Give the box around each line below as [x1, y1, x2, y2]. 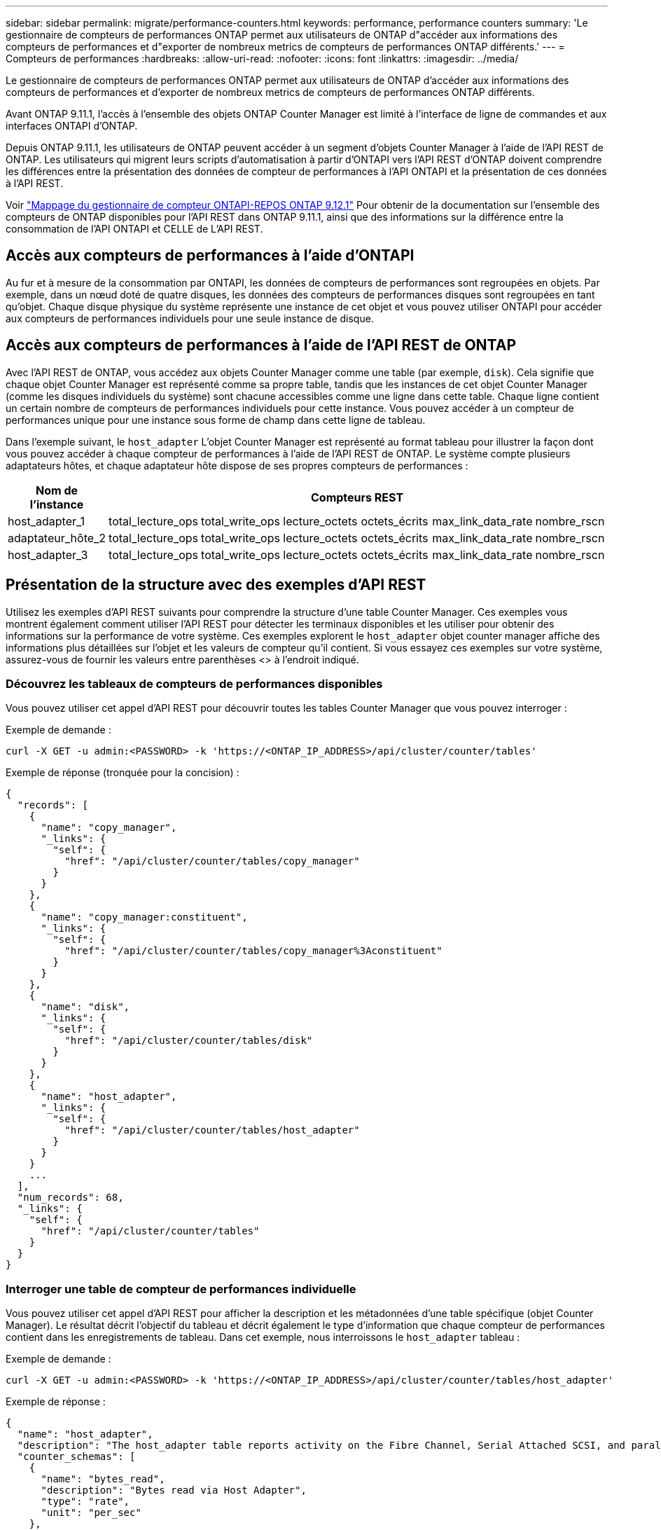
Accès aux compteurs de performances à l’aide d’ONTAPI [6, 247, 415, 265]
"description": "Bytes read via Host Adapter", [41, 1484, 307, 1496]
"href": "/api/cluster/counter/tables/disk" [64, 1035, 313, 1047]
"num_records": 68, [17, 1192, 124, 1204]
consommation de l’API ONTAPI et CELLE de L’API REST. [6, 223, 263, 235]
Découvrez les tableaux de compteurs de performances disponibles [6, 676, 383, 691]
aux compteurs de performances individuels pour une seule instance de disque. [6, 312, 374, 324]
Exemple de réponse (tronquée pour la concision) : [6, 766, 239, 779]
